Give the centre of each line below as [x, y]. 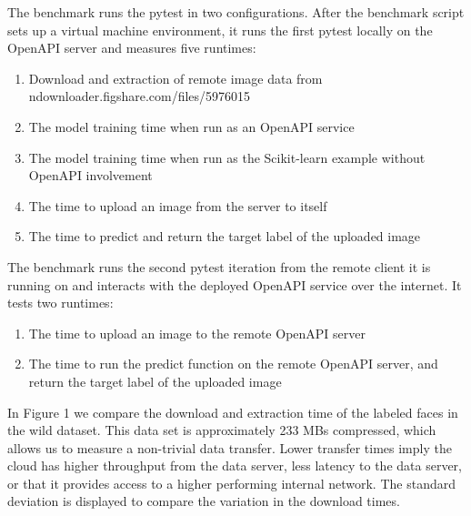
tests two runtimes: [60, 303]
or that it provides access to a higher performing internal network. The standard [231, 483]
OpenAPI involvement [90, 175]
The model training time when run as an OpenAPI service [191, 126]
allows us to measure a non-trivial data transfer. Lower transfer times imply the [230, 447]
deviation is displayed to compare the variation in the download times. [204, 501]
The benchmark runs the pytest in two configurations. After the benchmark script [236, 12]
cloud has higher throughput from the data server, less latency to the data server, [235, 465]
